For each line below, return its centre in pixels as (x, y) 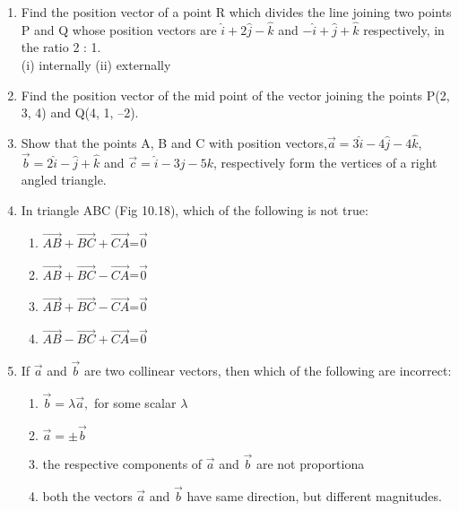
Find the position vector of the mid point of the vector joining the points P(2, (235, 95)
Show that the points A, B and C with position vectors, (174, 143)
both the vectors (87, 495)
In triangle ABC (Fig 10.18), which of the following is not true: (195, 210)
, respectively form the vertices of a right (325, 162)
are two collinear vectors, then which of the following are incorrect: (268, 371)
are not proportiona (310, 463)
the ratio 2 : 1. (61, 47)
